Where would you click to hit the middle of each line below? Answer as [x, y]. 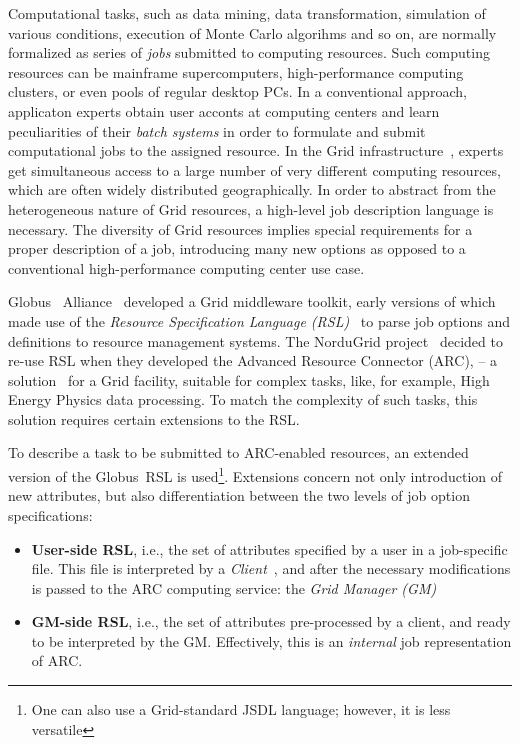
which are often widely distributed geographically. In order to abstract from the [252, 189]
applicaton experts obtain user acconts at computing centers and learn [224, 110]
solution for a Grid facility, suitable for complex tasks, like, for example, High [249, 379]
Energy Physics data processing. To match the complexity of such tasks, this [243, 399]
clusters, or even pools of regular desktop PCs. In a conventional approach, [237, 91]
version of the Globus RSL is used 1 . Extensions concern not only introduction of [255, 474]
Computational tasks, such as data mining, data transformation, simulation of [247, 13]
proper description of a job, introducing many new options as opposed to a [237, 248]
